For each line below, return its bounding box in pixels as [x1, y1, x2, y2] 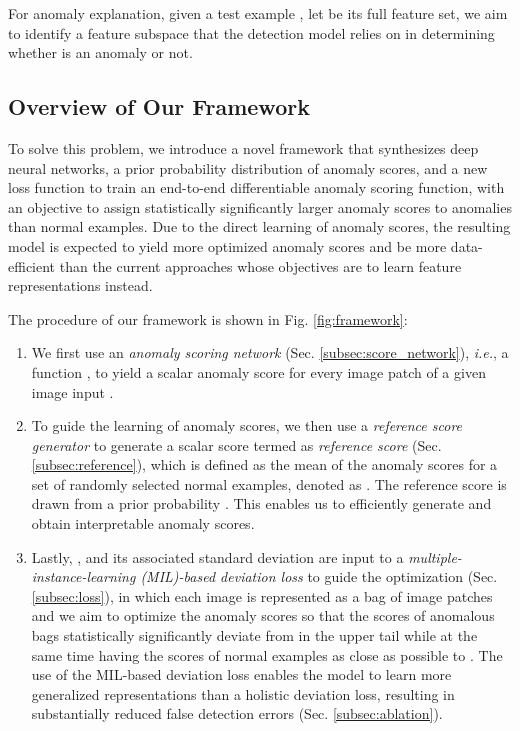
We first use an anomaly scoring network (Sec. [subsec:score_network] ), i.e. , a [31, 342, 509, 363]
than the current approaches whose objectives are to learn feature [59, 255, 462, 276]
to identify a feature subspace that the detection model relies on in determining [8, 22, 495, 43]
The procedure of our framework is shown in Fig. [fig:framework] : [8, 308, 408, 329]
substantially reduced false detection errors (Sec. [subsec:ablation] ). [31, 703, 443, 724]
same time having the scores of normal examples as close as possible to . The [31, 644, 503, 665]
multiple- [408, 546, 462, 567]
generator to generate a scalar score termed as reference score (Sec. [31, 434, 442, 455]
